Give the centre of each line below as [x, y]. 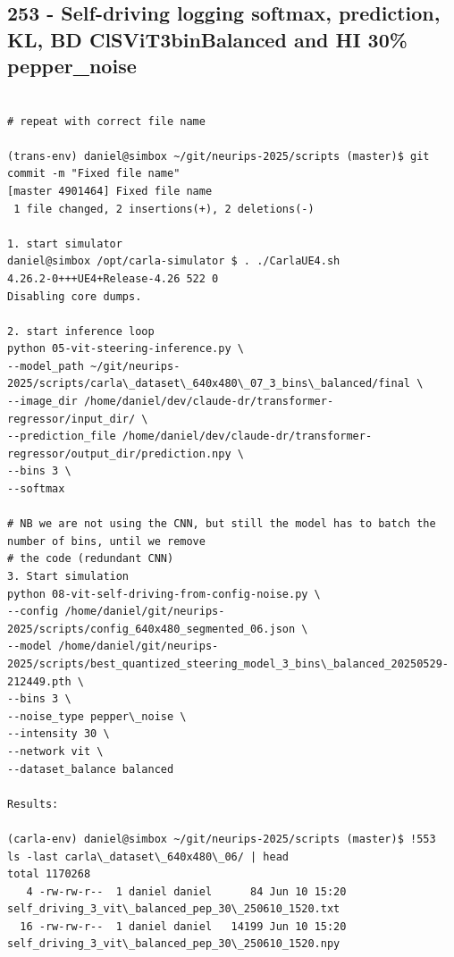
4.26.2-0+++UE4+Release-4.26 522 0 [113, 278]
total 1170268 [49, 874]
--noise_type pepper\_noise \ [97, 716]
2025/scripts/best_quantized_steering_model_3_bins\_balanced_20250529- [228, 663]
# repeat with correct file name [106, 121]
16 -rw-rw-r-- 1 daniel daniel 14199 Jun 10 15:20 [183, 926]
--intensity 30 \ [59, 734]
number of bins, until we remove [106, 541]
